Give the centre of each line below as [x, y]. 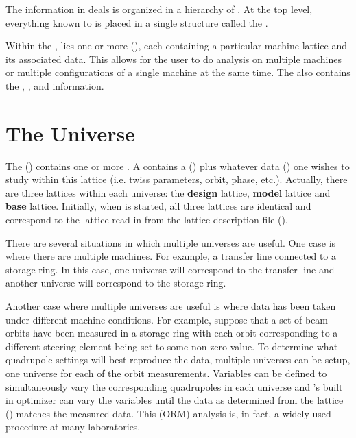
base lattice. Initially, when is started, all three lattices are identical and [158, 206]
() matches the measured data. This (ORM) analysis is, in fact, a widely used [168, 413]
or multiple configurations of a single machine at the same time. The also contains [178, 72]
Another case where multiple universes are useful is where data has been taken [171, 306]
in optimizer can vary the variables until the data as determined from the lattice [175, 400]
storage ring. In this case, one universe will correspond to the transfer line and [170, 269]
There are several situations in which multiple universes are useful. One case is [171, 242]
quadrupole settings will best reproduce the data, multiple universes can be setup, [178, 360]
